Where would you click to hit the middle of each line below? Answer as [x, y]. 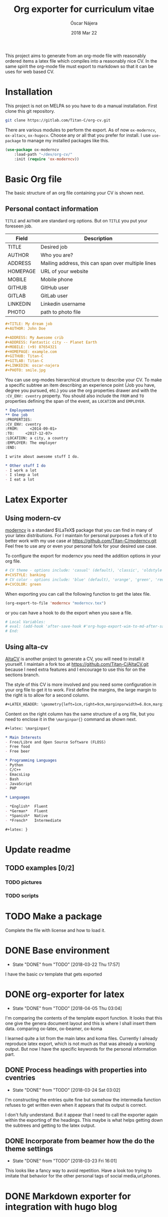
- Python [14, 765]
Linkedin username [63, 304]
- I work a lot [21, 470]
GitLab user [54, 296]
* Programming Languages [31, 761]
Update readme [38, 849]
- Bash [12, 779]
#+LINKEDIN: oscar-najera [32, 366]
